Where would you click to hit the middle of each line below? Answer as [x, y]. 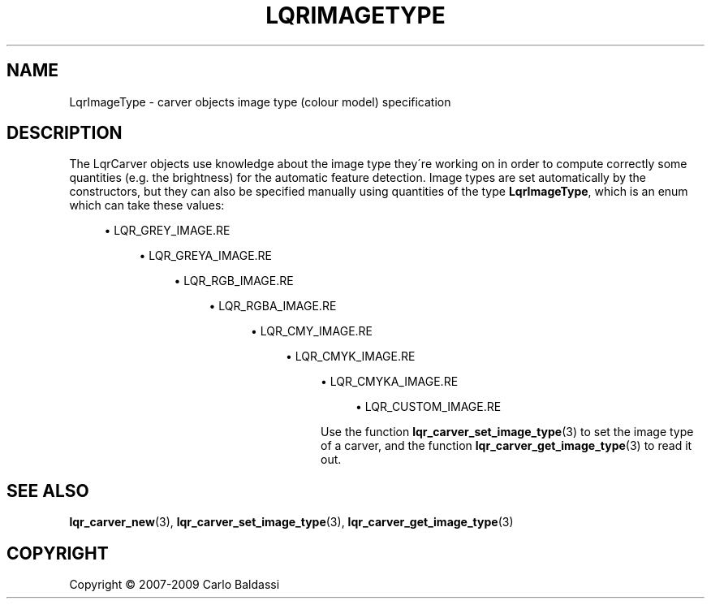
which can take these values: [147, 205]
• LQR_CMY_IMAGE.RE [312, 331]
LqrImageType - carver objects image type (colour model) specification [260, 102]
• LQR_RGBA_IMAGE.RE [273, 306]
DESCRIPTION [65, 133]
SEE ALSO [48, 490]
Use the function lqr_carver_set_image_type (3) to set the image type [507, 432]
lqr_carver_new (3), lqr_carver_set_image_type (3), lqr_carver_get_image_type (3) [291, 522]
